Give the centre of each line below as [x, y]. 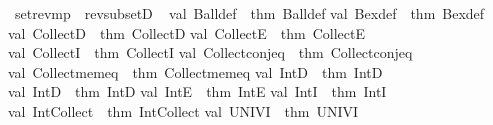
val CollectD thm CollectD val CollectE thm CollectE [186, 32]
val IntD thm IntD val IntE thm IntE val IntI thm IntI [197, 91]
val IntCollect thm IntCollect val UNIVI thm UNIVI [183, 110]
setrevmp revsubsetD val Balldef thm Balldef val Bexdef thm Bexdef [249, 13]
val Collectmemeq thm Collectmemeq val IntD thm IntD [195, 71]
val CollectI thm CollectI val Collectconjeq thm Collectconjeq [210, 52]
